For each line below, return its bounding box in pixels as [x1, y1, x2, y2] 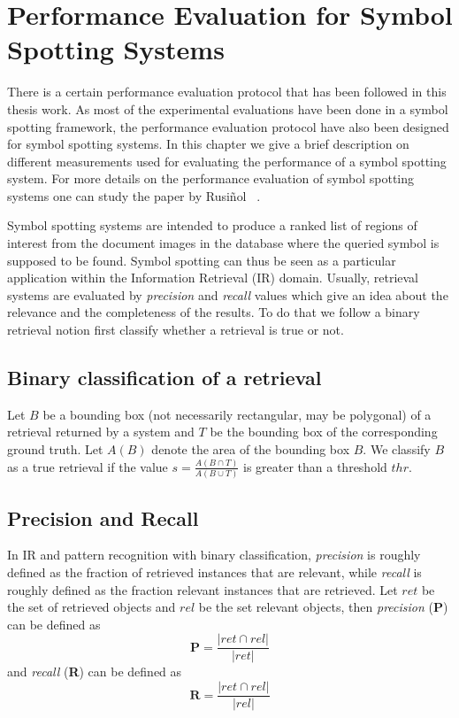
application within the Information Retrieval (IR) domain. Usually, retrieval [7, 268, 419, 287]
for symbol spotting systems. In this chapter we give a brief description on [7, 135, 409, 153]
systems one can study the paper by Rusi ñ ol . [7, 186, 261, 205]
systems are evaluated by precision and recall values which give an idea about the [7, 285, 448, 304]
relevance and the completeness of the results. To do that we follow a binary [7, 303, 420, 321]
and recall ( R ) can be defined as [7, 662, 182, 681]
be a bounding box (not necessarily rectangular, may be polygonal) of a [42, 405, 432, 423]
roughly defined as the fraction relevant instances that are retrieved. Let [7, 580, 398, 598]
